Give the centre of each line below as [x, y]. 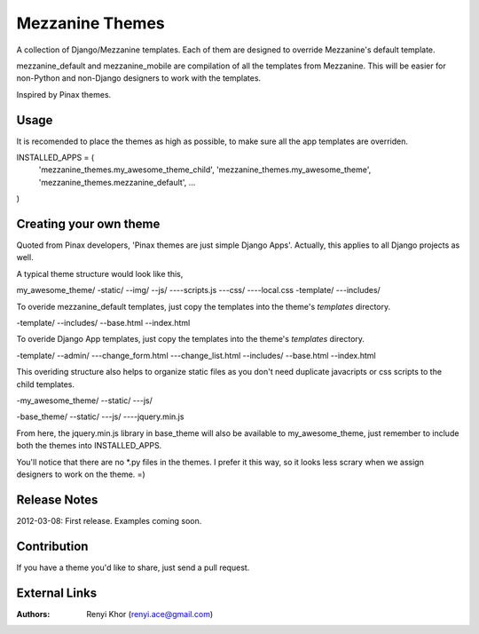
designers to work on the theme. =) [81, 474]
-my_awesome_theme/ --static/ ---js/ [84, 400]
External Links [57, 593]
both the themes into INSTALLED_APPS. [89, 446]
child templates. [46, 384]
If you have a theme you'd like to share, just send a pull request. [133, 567]
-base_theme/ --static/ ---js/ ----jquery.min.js [100, 416]
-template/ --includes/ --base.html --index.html [103, 323]
